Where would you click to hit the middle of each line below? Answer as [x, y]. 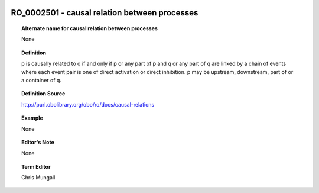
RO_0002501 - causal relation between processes [105, 13]
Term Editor [36, 166]
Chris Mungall [38, 178]
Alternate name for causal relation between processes [89, 28]
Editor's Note [38, 142]
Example [32, 118]
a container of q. [42, 80]
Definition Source [43, 94]
